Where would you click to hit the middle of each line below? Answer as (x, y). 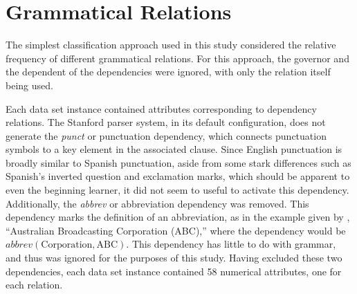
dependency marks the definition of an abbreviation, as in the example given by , (178, 217)
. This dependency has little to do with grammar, (231, 244)
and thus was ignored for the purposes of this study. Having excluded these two (174, 258)
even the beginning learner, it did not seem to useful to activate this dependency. (177, 190)
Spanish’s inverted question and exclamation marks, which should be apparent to (178, 176)
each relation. (34, 285)
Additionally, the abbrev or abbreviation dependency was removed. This (157, 203)
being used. (29, 85)
